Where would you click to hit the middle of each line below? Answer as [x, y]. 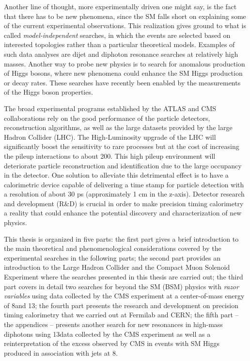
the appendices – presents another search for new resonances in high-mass [113, 324]
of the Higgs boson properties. [48, 92]
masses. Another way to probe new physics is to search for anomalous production [125, 63]
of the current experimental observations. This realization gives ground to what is [125, 25]
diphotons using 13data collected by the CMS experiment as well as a [107, 334]
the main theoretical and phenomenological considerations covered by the [113, 248]
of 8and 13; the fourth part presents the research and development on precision [121, 305]
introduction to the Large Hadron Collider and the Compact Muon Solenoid [117, 267]
